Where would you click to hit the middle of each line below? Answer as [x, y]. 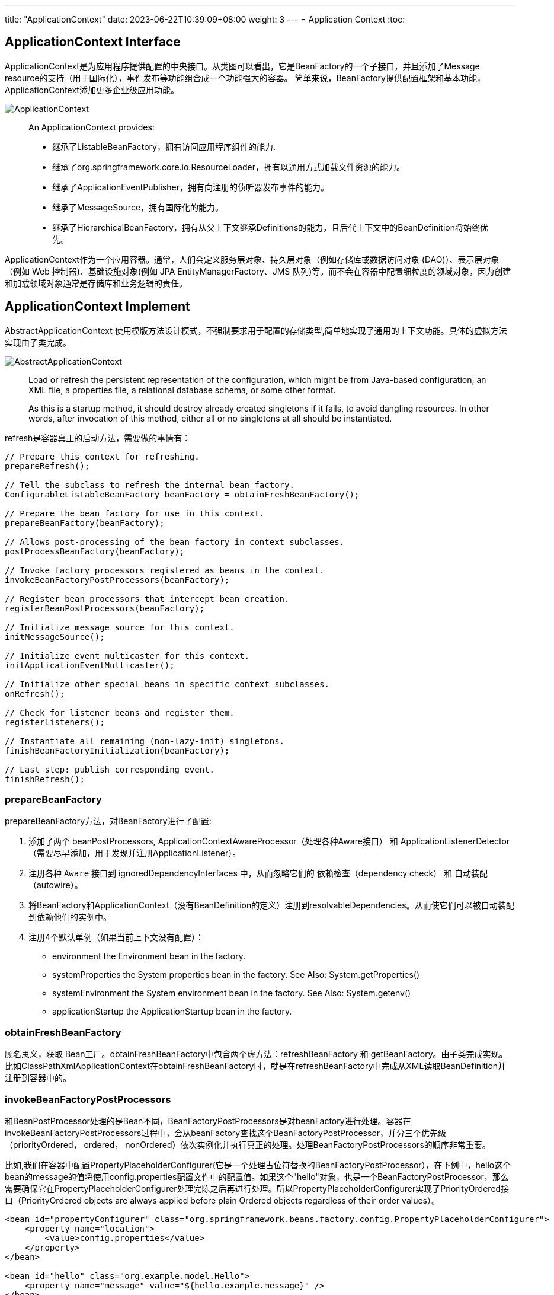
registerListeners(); [55, 722]
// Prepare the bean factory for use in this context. [135, 513]
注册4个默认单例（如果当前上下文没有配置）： [116, 937]
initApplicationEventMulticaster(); [90, 665]
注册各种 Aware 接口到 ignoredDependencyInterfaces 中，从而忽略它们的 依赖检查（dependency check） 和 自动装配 [258, 873]
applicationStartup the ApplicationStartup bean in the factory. [172, 1012]
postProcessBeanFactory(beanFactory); [95, 551]
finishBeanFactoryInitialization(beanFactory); [117, 750]
